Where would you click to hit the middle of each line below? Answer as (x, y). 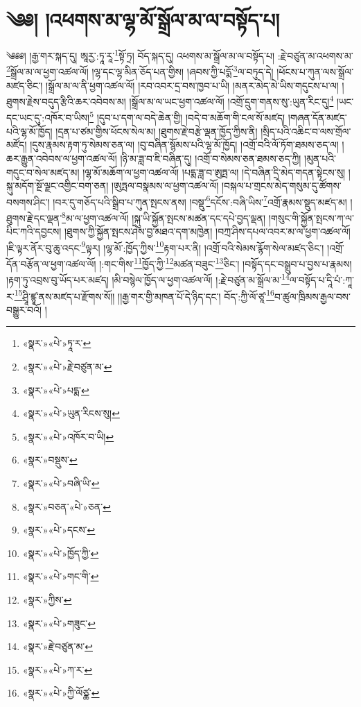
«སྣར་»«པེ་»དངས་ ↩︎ (59, 530)
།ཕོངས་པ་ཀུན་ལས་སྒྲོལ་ (315, 72)
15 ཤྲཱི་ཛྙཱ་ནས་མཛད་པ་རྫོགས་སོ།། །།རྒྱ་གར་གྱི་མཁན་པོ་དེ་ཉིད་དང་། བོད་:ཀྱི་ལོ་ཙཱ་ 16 (144, 295)
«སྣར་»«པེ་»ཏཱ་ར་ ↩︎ (57, 343)
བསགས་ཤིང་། (28, 202)
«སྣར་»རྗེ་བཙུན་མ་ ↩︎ (58, 646)
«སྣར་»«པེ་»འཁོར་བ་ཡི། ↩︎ (68, 436)
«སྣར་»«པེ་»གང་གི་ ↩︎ (61, 576)
